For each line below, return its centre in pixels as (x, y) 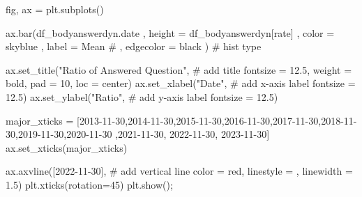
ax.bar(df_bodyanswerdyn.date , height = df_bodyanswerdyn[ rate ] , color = (170, 32)
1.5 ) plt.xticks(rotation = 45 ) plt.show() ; (89, 184)
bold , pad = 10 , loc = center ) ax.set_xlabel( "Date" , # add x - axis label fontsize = (181, 83)
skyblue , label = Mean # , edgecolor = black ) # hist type (134, 46)
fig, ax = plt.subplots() (55, 9)
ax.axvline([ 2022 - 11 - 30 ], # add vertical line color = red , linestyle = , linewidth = (179, 171)
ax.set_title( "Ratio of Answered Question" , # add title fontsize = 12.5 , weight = (179, 69)
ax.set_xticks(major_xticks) (67, 147)
